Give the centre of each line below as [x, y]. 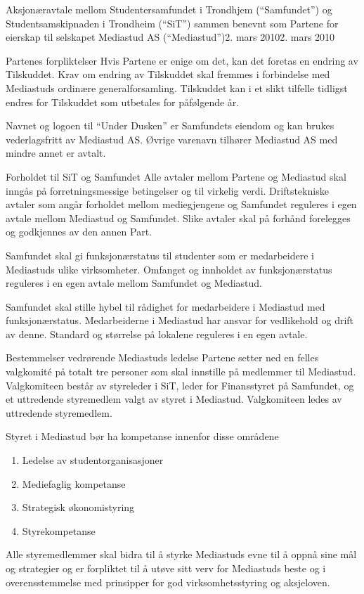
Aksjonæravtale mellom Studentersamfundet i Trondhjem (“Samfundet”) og [169, 9]
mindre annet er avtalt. [56, 153]
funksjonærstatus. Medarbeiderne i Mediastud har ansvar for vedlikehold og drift [180, 320]
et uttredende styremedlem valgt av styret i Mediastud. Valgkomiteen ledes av [174, 399]
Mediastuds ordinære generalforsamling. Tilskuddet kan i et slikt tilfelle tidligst [177, 88]
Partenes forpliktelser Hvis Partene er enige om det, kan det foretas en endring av [182, 60]
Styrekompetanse [59, 530]
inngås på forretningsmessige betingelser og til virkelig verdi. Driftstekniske [167, 190]
